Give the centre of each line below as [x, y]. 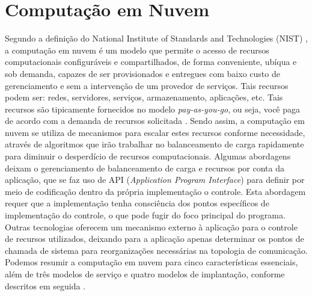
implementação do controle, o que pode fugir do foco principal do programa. [145, 215]
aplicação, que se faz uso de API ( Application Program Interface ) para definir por [155, 180]
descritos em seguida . [45, 285]
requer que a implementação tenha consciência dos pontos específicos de [137, 203]
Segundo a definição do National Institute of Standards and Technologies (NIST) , [156, 38]
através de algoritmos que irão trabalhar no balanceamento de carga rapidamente [154, 144]
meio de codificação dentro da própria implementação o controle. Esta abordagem [155, 191]
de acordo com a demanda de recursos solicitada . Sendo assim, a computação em [155, 121]
